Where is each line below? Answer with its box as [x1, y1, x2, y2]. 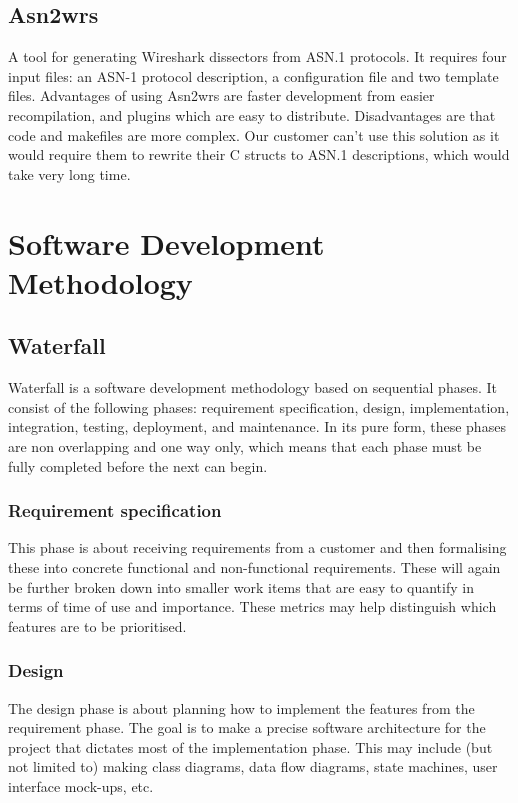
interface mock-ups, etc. [8, 775, 154, 796]
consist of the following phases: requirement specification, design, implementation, [8, 396, 510, 417]
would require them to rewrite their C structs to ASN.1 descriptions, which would [8, 144, 510, 165]
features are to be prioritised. [8, 615, 187, 636]
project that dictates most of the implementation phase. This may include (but [8, 736, 493, 757]
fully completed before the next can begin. [8, 455, 268, 476]
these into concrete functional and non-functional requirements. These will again [8, 556, 501, 577]
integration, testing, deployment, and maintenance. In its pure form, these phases [8, 416, 506, 437]
